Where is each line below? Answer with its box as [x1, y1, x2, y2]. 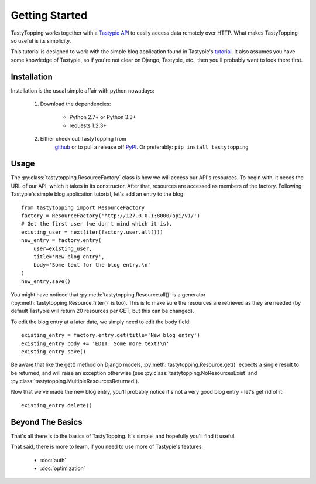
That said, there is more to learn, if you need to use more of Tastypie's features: [11, 443, 204, 451]
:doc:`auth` [40, 456, 67, 463]
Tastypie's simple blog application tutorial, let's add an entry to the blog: [11, 190, 186, 197]
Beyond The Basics [11, 417, 83, 427]
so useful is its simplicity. [11, 37, 71, 44]
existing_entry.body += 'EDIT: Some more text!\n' [21, 340, 170, 347]
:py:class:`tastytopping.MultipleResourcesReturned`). [11, 378, 140, 385]
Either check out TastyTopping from [40, 135, 127, 142]
